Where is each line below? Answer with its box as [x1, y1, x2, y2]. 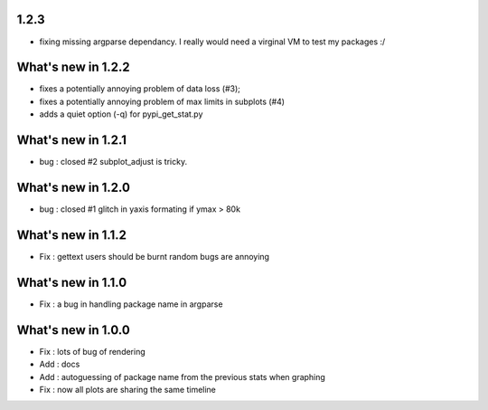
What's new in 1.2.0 [16, 179, 131, 195]
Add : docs [39, 358, 80, 370]
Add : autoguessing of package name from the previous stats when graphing [39, 371, 325, 382]
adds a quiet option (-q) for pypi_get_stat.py [39, 109, 203, 119]
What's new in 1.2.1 [16, 132, 127, 148]
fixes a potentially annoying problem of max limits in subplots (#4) [39, 96, 285, 107]
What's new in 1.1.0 [16, 274, 127, 290]
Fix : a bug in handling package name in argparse [39, 299, 223, 310]
